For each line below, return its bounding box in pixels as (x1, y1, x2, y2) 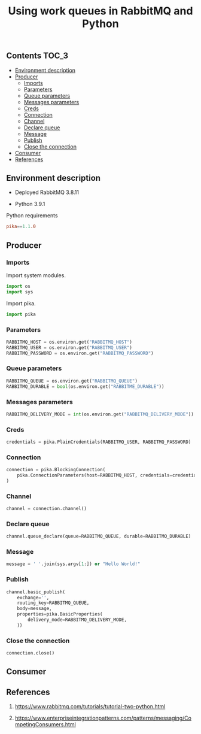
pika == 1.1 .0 (6, 223, 36, 230)
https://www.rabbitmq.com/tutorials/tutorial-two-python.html (14, 703, 166, 710)
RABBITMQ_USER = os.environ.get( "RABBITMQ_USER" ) (6, 344, 133, 351)
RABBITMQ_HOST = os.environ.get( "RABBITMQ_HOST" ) (6, 339, 133, 345)
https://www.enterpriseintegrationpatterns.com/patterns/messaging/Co (14, 714, 191, 722)
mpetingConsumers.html (14, 721, 76, 728)
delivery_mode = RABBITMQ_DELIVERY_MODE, (28, 617, 127, 623)
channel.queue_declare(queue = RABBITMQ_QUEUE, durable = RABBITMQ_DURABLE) (6, 533, 191, 539)
